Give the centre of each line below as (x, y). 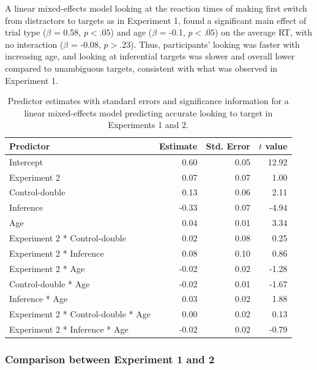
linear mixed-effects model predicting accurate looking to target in (148, 112)
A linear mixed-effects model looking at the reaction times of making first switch (156, 8)
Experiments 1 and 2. (148, 125)
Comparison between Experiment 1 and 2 (110, 359)
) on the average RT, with (263, 32)
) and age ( (131, 32)
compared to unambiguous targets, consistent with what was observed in (141, 68)
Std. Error (228, 145)
